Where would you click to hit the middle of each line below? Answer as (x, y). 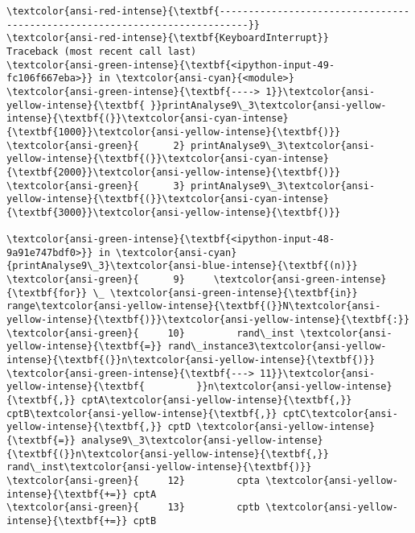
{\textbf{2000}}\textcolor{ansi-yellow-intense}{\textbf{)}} (174, 172)
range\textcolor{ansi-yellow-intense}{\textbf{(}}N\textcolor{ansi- (194, 306)
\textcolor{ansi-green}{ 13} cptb (133, 508)
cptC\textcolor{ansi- (340, 413)
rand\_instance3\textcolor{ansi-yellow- (277, 347)
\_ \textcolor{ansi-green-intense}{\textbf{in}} (225, 293)
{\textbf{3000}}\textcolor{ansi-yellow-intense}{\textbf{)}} (174, 212)
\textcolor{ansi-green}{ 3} (96, 186)
